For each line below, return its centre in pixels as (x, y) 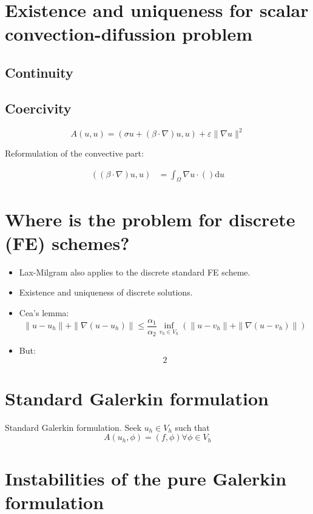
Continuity (39, 72)
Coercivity (38, 108)
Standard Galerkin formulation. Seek (73, 427)
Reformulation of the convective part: (74, 153)
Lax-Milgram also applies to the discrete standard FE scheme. (135, 272)
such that (192, 427)
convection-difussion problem (129, 34)
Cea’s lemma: (44, 312)
